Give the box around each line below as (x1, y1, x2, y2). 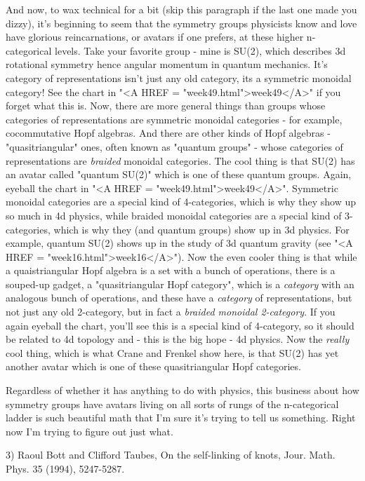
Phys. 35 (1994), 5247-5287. (6, 461, 125, 475)
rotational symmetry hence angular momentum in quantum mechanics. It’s (6, 57, 328, 72)
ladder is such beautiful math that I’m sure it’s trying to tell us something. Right (6, 410, 356, 425)
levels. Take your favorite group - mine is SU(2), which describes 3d (55, 43, 346, 57)
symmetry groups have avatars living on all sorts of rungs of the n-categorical (6, 396, 339, 411)
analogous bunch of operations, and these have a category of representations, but (6, 290, 352, 305)
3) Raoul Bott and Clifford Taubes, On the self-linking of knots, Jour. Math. (6, 447, 336, 462)
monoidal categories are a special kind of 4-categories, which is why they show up (6, 194, 357, 209)
